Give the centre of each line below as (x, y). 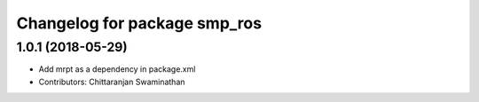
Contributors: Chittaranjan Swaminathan (112, 82)
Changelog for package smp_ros (139, 23)
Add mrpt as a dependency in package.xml (117, 69)
